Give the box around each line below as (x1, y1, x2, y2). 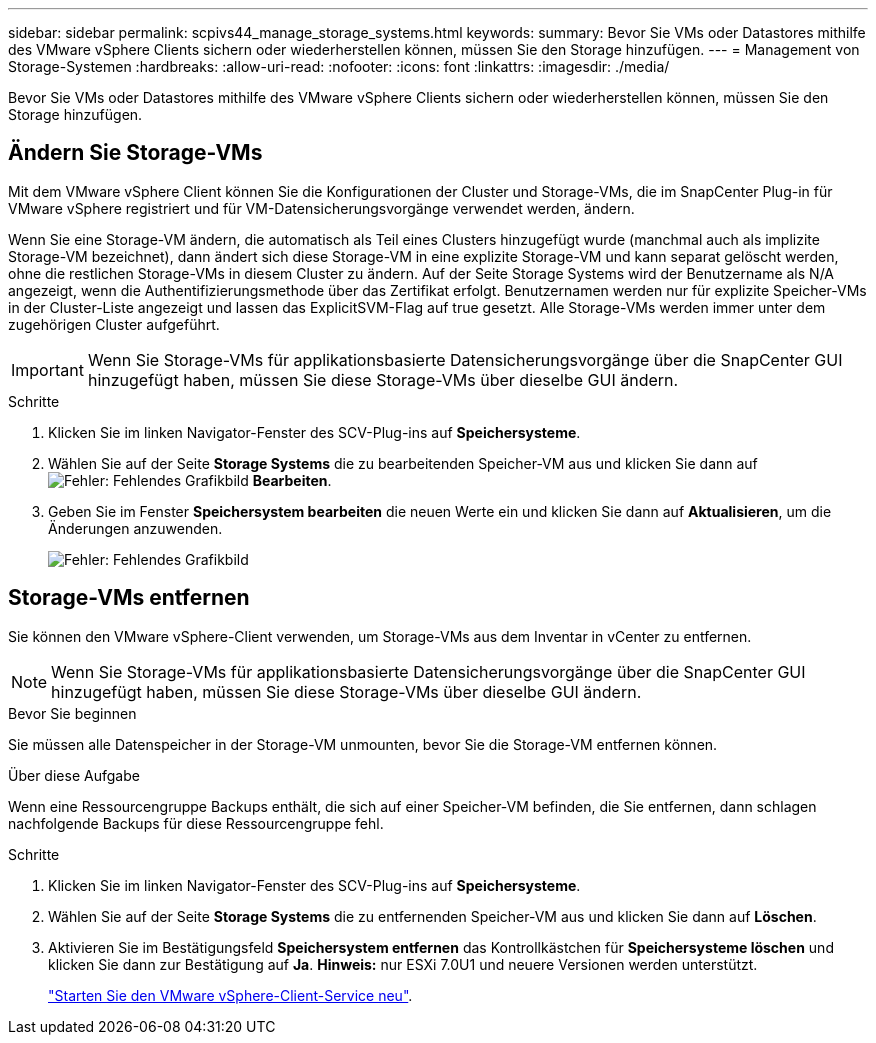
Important (11, 359, 84, 380)
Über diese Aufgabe (8, 766, 140, 784)
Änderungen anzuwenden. (48, 519, 223, 537)
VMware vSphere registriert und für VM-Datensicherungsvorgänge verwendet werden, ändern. (8, 199, 635, 217)
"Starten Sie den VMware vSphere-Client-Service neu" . (48, 986, 413, 1004)
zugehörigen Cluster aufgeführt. (8, 315, 220, 333)
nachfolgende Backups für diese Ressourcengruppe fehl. (8, 814, 384, 832)
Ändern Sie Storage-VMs (8, 140, 263, 166)
